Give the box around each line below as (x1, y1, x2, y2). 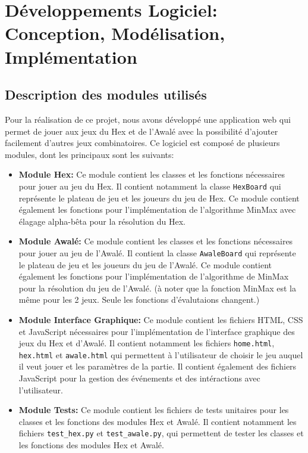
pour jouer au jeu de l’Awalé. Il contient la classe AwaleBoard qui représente (18, 246, 296, 259)
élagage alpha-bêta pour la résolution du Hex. (18, 215, 186, 227)
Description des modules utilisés (5, 85, 207, 104)
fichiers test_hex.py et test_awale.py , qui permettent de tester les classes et (18, 427, 304, 439)
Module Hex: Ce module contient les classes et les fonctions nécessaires (18, 168, 285, 181)
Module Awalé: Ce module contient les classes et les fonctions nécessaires (18, 235, 293, 247)
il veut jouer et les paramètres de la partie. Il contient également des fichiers (18, 360, 297, 373)
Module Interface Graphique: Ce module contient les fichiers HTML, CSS (18, 313, 303, 325)
